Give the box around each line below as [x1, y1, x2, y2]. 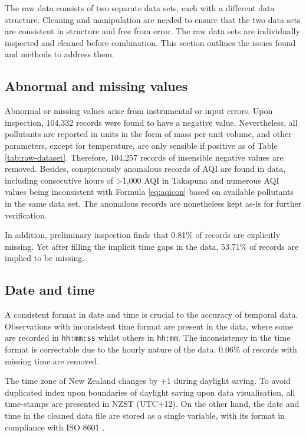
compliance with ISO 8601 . [5, 420, 105, 433]
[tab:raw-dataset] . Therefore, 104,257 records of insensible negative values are [5, 151, 284, 163]
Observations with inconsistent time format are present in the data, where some [5, 319, 294, 332]
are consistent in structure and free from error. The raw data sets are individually [5, 25, 300, 37]
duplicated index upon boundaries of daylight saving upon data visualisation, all [5, 386, 295, 398]
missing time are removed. [5, 354, 100, 367]
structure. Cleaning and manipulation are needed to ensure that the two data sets [5, 13, 301, 25]
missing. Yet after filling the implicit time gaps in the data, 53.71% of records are [5, 240, 299, 252]
